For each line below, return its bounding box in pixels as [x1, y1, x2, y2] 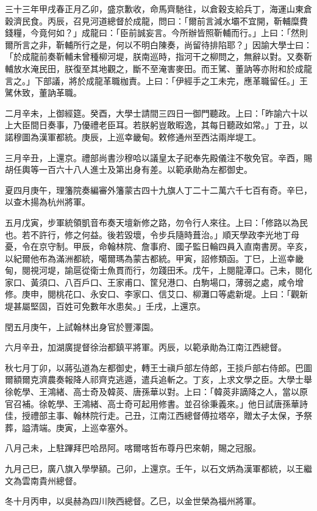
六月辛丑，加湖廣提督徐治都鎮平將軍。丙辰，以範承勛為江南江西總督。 [5, 341, 287, 353]
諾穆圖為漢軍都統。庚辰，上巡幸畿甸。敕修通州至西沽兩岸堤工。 [5, 130, 261, 143]
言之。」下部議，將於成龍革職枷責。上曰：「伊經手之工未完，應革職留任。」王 [5, 74, 308, 87]
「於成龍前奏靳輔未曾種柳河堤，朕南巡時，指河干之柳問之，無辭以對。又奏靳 [5, 50, 312, 63]
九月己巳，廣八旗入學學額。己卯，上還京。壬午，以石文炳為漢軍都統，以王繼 [5, 462, 312, 474]
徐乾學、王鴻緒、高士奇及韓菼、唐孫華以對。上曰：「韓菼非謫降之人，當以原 [5, 385, 308, 398]
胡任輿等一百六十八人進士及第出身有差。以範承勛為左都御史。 [5, 163, 252, 176]
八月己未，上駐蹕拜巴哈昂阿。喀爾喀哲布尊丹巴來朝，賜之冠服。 [5, 441, 261, 454]
